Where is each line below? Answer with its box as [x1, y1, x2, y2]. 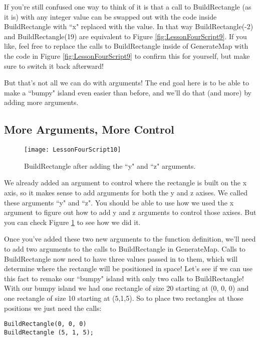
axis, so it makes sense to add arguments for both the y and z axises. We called [4, 187, 247, 197]
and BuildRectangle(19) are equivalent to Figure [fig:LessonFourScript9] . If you [4, 31, 247, 41]
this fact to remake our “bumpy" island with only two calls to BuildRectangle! [4, 273, 244, 283]
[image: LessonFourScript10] [24, 146, 121, 154]
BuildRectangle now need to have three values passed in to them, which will [4, 253, 238, 264]
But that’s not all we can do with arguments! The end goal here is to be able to [4, 77, 249, 88]
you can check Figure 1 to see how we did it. [4, 216, 141, 227]
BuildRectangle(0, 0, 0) [4, 320, 87, 328]
